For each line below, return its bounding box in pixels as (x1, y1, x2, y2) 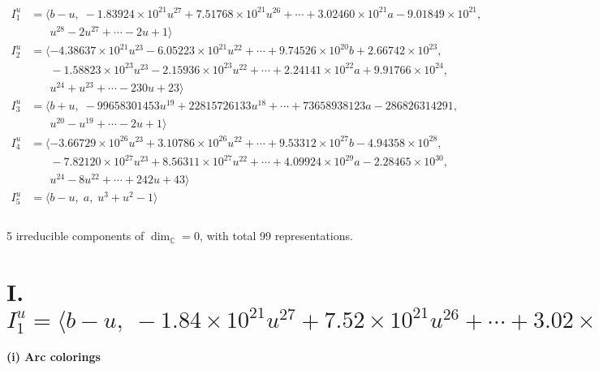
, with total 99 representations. (200, 227, 353, 244)
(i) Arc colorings (6, 348, 101, 365)
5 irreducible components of (6, 227, 144, 244)
